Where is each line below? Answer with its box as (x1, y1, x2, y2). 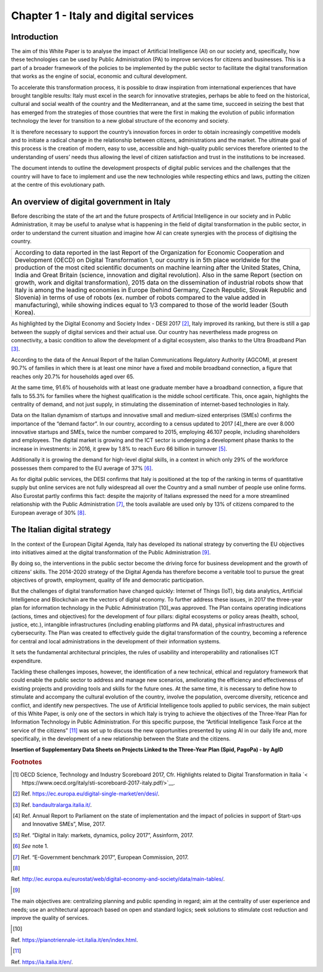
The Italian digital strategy (11, 524, 111, 535)
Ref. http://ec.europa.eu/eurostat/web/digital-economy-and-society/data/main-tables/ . (11, 876, 226, 883)
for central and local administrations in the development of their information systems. (11, 637, 221, 645)
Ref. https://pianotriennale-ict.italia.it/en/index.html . (11, 936, 138, 943)
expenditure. (11, 657, 42, 664)
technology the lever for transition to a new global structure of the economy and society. (11, 117, 230, 124)
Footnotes (11, 758, 42, 766)
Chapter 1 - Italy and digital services (11, 9, 194, 22)
